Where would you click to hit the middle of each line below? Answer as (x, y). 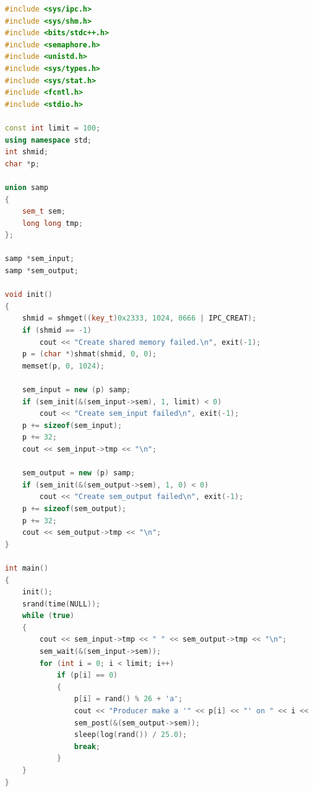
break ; (87, 746)
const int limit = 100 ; (53, 128)
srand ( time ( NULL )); (61, 604)
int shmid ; (27, 152)
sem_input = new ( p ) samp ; (76, 390)
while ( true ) (48, 616)
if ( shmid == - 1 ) (57, 331)
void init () (29, 295)
